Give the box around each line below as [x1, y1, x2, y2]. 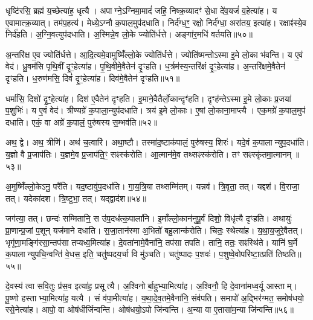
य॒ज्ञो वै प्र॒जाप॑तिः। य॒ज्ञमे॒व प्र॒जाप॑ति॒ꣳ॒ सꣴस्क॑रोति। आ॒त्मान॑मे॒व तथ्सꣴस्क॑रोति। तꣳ [5, 147, 240, 160]
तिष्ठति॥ [276, 248, 302, 260]
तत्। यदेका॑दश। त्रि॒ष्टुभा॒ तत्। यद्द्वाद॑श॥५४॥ [5, 191, 146, 204]
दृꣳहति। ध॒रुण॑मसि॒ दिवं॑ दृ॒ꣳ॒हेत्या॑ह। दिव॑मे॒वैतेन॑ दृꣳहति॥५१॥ [5, 71, 180, 84]
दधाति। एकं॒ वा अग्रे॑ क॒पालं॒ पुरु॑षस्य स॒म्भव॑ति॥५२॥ [5, 115, 158, 128]
